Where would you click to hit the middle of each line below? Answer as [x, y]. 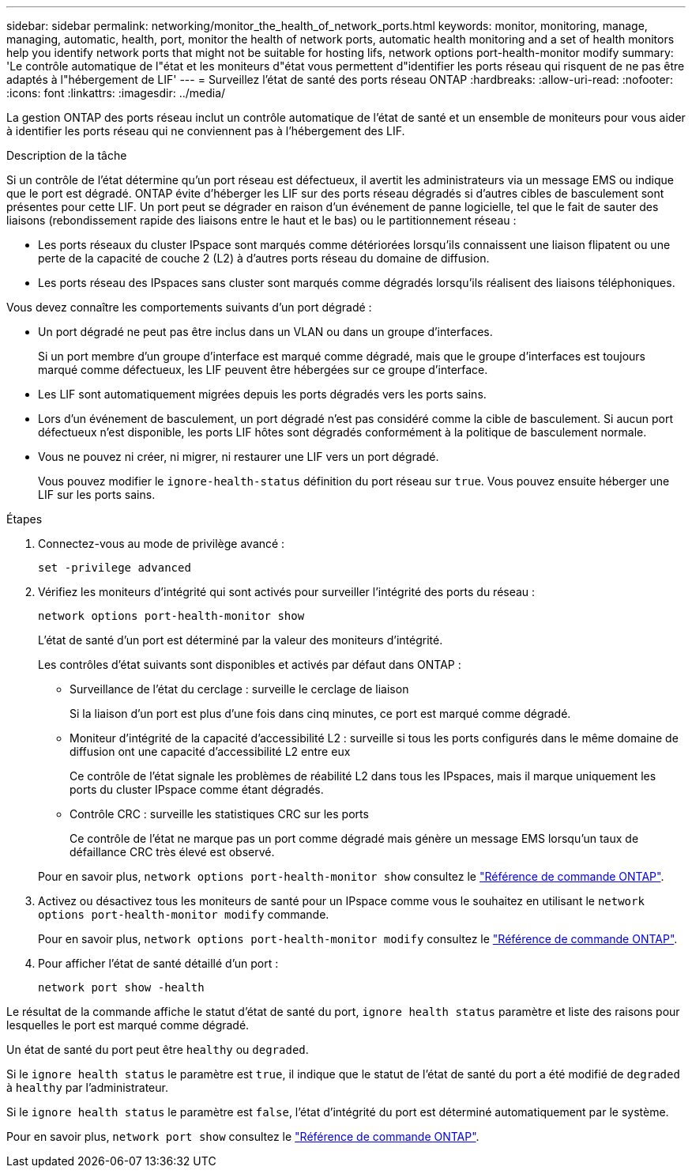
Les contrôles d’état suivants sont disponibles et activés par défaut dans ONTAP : [250, 664]
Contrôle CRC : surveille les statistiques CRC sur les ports [219, 814]
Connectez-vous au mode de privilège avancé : [162, 544]
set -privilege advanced [115, 568]
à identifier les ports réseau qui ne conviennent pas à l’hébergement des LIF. [206, 131]
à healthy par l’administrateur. [87, 1087]
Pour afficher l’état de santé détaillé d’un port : [158, 963]
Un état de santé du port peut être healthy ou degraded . [158, 1049]
